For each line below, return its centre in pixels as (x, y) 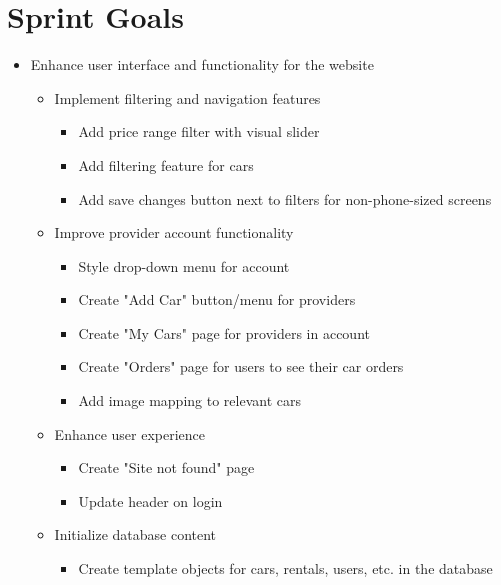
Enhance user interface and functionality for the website (202, 64)
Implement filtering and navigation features (187, 97)
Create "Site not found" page (166, 467)
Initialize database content (135, 534)
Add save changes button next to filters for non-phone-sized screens (285, 198)
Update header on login (150, 500)
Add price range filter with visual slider (199, 131)
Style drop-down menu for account (184, 265)
